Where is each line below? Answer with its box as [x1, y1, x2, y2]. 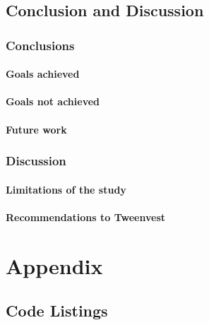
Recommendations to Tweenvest [6, 209, 166, 224]
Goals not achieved [6, 94, 100, 109]
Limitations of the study [6, 182, 126, 196]
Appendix [6, 251, 103, 280]
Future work [6, 122, 67, 136]
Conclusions [6, 36, 75, 54]
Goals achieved [6, 66, 80, 81]
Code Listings [6, 300, 108, 321]
